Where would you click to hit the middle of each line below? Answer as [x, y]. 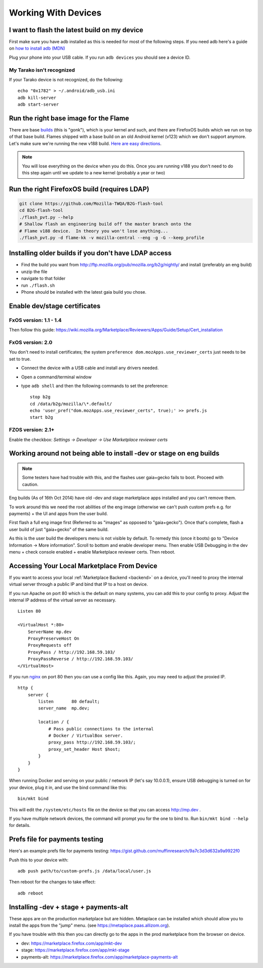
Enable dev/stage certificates [55, 306]
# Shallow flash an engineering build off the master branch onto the [105, 224]
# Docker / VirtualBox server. [86, 736]
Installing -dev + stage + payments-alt [69, 907]
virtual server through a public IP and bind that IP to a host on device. [78, 584]
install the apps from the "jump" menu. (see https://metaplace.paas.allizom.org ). [90, 926]
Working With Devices [55, 13]
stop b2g [40, 397]
